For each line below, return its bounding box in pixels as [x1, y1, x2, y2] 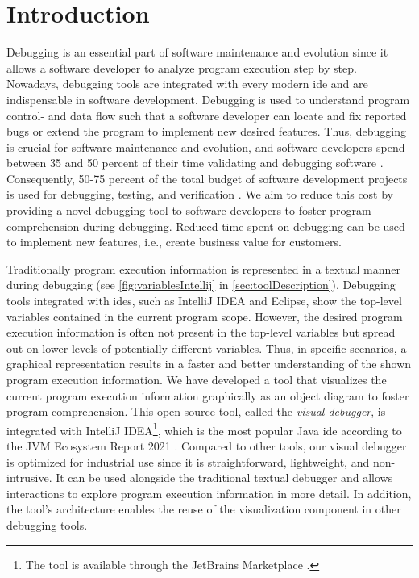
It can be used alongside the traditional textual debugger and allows [56, 469, 393, 486]
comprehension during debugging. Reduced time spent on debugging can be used [6, 217, 405, 234]
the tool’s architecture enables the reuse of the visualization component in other [6, 501, 401, 517]
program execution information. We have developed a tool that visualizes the [6, 371, 387, 387]
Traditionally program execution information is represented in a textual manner [6, 260, 400, 277]
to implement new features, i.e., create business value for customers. [6, 233, 342, 250]
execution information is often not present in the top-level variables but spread [6, 324, 396, 341]
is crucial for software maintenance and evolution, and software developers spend [6, 138, 405, 155]
